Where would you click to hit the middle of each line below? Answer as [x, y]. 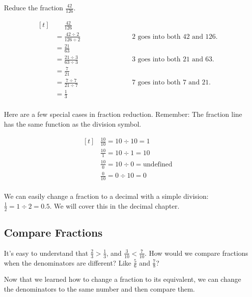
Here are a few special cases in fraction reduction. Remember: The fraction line [123, 114]
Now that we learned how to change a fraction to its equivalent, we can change [123, 279]
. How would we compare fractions [196, 253]
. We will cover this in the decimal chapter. [115, 205]
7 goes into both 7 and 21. [171, 83]
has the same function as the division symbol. [73, 124]
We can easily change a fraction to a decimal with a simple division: [106, 196]
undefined [158, 164]
